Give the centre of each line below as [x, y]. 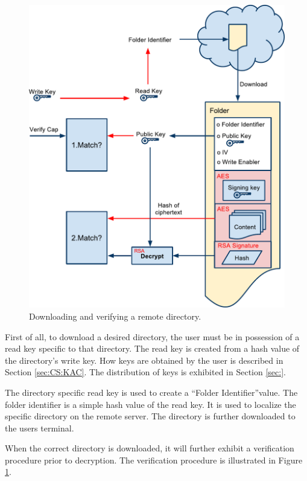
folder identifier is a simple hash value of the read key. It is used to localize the [150, 404]
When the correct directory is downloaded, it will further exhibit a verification [150, 448]
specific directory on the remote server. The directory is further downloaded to [150, 416]
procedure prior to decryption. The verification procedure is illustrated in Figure [154, 460]
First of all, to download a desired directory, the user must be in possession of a [152, 336]
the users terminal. [40, 428]
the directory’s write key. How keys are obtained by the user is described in [144, 360]
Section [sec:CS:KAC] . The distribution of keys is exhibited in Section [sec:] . [145, 372]
